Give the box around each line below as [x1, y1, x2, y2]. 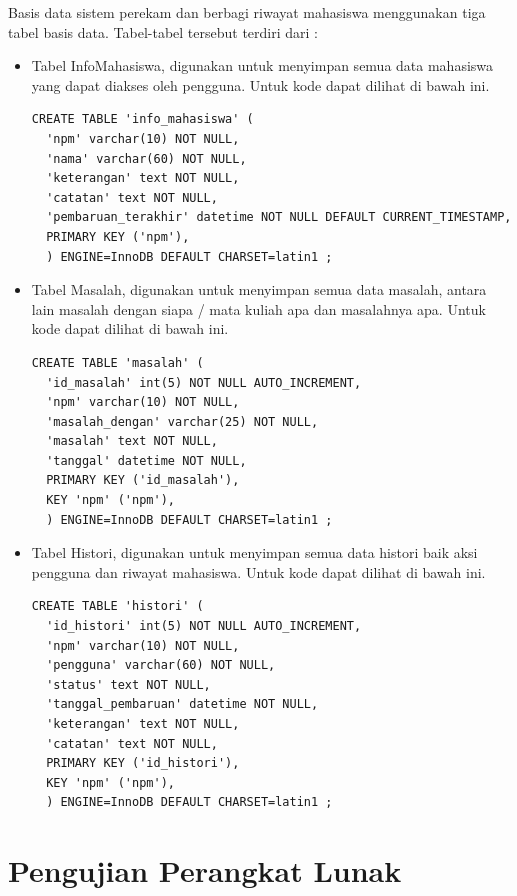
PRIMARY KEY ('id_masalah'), [46, 473, 240, 488]
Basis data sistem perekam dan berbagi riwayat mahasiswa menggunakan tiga [8, 2, 486, 22]
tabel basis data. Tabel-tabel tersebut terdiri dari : [8, 21, 318, 42]
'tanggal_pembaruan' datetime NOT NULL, [46, 697, 319, 712]
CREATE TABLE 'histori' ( [31, 599, 204, 614]
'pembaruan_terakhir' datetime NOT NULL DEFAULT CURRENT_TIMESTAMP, [46, 210, 512, 225]
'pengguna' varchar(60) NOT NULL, [46, 658, 276, 673]
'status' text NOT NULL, [46, 677, 211, 692]
